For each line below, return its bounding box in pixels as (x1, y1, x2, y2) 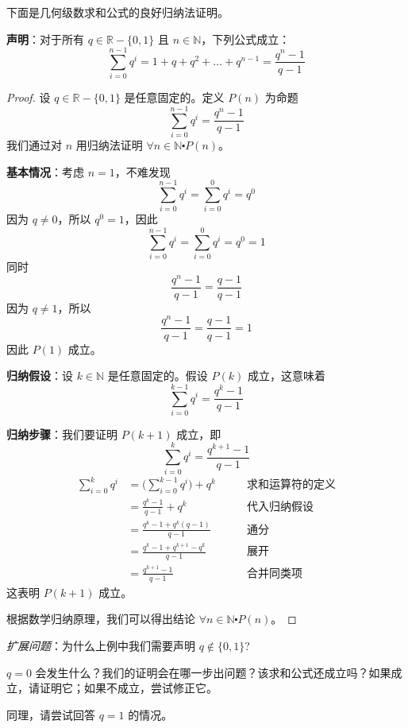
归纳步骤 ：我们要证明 (6, 425, 117, 442)
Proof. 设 (6, 89, 51, 106)
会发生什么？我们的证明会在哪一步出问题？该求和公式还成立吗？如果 (35, 664, 391, 680)
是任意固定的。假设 (107, 367, 208, 384)
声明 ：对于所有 (6, 30, 84, 47)
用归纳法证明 (75, 137, 143, 153)
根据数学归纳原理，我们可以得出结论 (6, 610, 195, 627)
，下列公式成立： (201, 30, 291, 47)
